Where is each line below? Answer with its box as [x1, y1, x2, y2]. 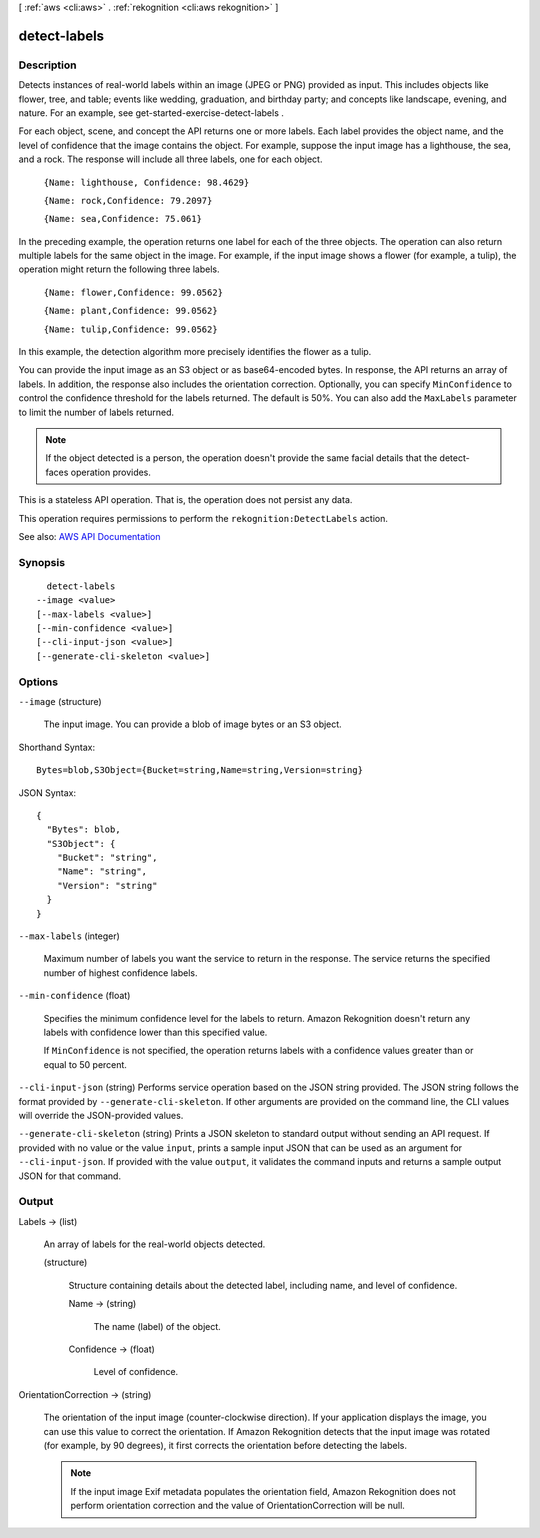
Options [18, 675, 59, 689]
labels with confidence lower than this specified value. [43, 1026, 268, 1038]
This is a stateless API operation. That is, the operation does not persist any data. [18, 494, 353, 506]
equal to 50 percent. [43, 1058, 127, 1070]
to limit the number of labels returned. [18, 406, 175, 418]
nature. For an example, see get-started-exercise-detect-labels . [18, 106, 284, 119]
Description [18, 58, 77, 72]
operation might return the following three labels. [18, 263, 220, 275]
